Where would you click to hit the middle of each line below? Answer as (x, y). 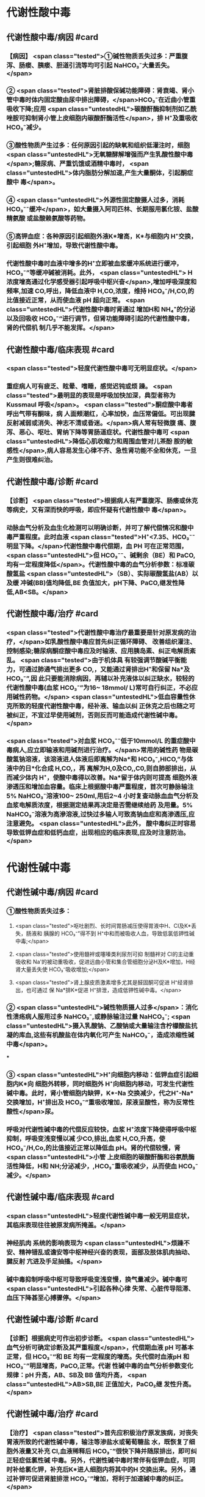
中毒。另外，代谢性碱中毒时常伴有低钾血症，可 (120, 1460)
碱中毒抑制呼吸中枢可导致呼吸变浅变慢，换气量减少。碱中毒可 (97, 1279)
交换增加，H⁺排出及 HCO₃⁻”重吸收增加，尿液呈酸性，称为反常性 (101, 1102)
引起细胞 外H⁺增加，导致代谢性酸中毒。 (64, 245)
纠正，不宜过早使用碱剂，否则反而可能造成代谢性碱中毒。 (97, 715)
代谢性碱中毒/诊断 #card (52, 1320)
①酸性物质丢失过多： (39, 911)
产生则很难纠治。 (31, 460)
